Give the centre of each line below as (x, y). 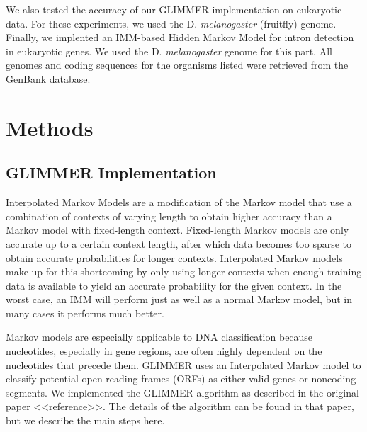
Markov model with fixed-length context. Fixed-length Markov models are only (177, 230)
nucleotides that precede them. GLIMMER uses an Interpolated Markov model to (183, 364)
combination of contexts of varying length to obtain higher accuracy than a (169, 216)
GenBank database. (48, 78)
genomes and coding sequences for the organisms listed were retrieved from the (177, 65)
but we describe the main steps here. (85, 420)
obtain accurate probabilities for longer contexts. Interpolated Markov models (174, 257)
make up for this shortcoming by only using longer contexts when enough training (184, 272)
